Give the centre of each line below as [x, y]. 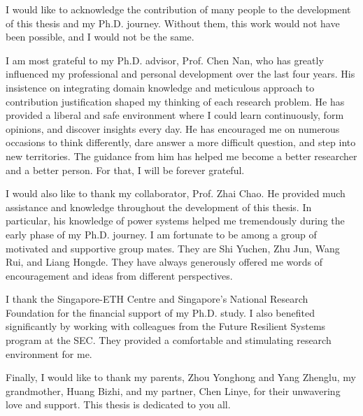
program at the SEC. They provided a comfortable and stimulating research [169, 340]
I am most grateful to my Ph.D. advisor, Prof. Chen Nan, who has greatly [165, 60]
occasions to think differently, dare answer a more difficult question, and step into [181, 142]
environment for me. [49, 353]
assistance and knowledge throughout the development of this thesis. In [159, 207]
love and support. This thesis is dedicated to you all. [118, 404]
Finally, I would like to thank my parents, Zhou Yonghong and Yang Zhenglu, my [181, 377]
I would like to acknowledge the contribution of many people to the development [178, 9]
